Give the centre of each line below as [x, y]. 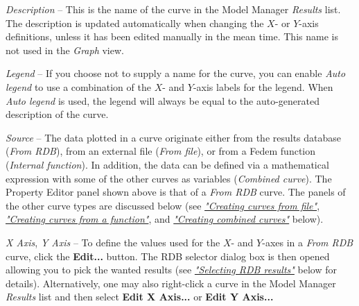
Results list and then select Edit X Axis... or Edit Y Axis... [140, 297]
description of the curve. [57, 114]
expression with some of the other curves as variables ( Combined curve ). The [169, 178]
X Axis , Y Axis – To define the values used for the [113, 242]
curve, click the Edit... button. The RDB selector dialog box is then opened [168, 256]
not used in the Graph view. [65, 50]
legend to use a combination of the [78, 86]
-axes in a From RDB [308, 242]
